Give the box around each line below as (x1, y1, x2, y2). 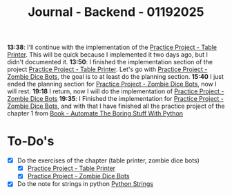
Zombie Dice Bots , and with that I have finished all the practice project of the (7, 102, 225, 111)
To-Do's (7, 133, 55, 149)
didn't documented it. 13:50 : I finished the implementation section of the (7, 58, 213, 66)
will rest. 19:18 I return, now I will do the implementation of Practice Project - (7, 87, 224, 95)
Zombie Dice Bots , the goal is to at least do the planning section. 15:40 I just (7, 73, 224, 81)
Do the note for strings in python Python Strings (17, 180, 154, 188)
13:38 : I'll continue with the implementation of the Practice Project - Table (7, 43, 217, 52)
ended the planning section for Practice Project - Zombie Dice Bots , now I (7, 80, 217, 89)
